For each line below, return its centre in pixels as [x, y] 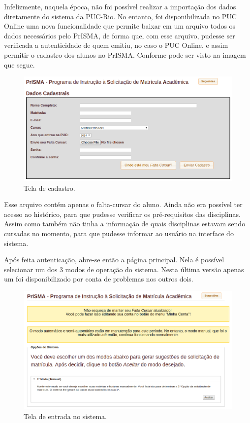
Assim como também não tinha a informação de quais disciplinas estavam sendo [125, 224]
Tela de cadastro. [49, 188]
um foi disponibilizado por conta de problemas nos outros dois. [99, 279]
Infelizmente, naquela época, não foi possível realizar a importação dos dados [120, 6]
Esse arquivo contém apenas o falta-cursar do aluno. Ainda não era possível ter [123, 204]
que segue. [19, 64]
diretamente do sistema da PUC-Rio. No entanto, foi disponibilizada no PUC [120, 16]
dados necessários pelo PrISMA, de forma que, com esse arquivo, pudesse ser [120, 35]
